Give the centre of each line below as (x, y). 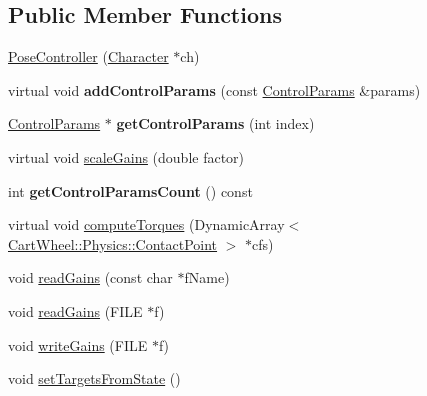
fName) (207, 277)
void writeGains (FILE (78, 344)
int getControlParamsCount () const (130, 190)
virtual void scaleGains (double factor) (126, 156)
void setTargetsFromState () (94, 378)
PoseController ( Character (88, 56)
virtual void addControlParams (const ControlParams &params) (214, 89)
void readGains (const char (90, 277)
